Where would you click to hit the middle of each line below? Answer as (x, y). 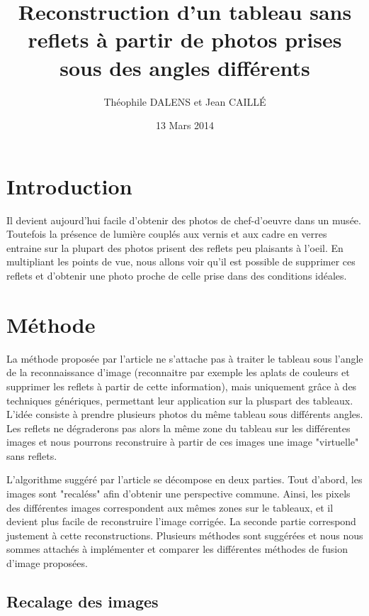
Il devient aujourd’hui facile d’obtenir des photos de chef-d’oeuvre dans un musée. (184, 220)
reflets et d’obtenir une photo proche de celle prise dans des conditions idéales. (177, 275)
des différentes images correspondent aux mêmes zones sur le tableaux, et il (170, 507)
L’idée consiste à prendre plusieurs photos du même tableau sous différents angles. (185, 414)
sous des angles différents (185, 67)
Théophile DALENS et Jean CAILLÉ (185, 101)
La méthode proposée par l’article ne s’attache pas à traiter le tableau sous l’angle (185, 358)
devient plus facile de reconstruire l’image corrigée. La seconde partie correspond (181, 521)
